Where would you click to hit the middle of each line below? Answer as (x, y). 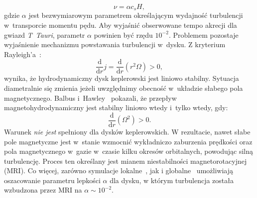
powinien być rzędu (123, 34)
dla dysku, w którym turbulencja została (172, 180)
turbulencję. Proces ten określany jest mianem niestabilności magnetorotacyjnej (126, 161)
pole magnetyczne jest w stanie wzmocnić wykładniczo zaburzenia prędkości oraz (128, 141)
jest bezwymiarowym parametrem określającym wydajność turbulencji (136, 15)
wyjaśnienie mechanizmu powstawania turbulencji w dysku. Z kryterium (115, 44)
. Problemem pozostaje (203, 34)
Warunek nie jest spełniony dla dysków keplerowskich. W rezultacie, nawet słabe (127, 131)
